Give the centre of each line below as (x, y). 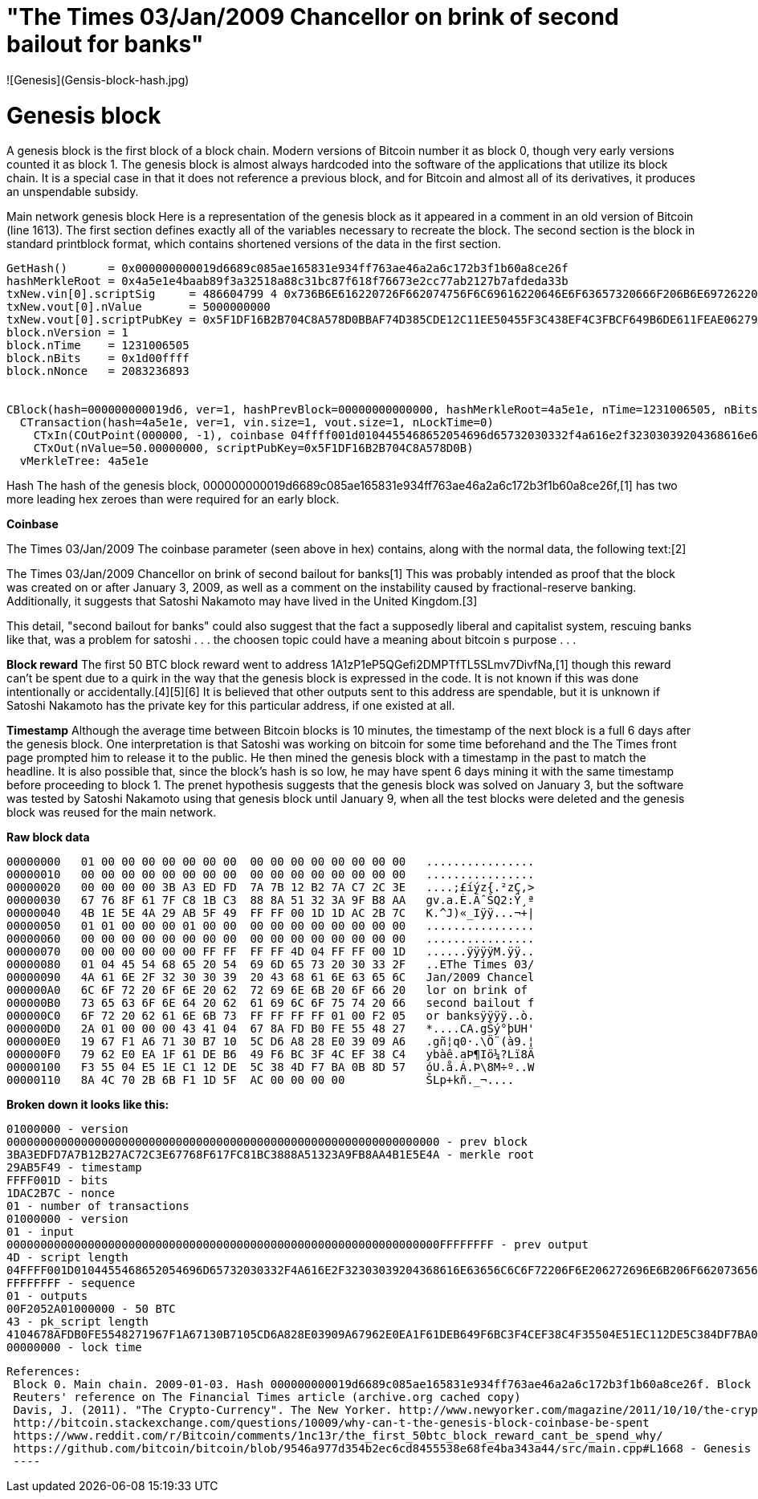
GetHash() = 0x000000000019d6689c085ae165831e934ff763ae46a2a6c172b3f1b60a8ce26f (287, 269)
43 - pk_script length (78, 1322)
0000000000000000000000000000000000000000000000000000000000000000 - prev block (267, 1142)
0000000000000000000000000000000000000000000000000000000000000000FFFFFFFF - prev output (297, 1245)
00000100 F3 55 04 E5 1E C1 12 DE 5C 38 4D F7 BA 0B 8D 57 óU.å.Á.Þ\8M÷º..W (271, 1067)
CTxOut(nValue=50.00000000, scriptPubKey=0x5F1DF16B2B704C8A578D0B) (253, 448)
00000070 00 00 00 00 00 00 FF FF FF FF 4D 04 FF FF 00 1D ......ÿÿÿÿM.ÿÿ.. (271, 952)
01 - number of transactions (98, 1206)
